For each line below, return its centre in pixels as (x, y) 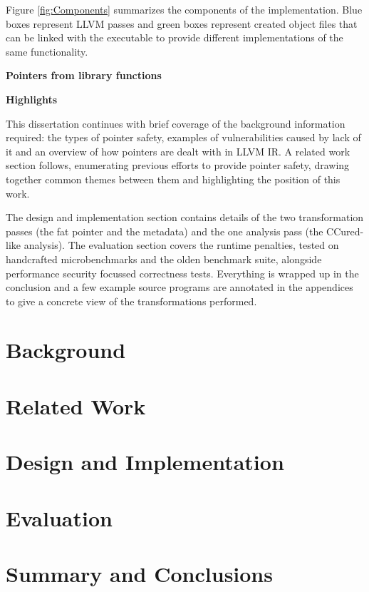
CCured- (345, 231)
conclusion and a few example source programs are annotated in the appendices (180, 287)
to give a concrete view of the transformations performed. (131, 301)
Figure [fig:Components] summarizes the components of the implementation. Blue (184, 9)
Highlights (32, 99)
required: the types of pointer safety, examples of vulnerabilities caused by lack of (183, 137)
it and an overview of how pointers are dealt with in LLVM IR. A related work (178, 151)
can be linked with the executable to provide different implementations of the (175, 37)
